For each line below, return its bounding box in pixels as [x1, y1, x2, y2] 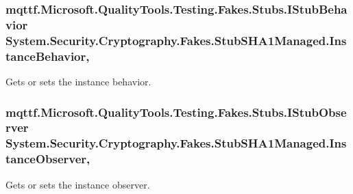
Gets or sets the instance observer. [5, 177, 150, 191]
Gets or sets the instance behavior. [5, 74, 151, 88]
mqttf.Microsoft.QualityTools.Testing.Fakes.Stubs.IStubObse [5, 103, 347, 120]
